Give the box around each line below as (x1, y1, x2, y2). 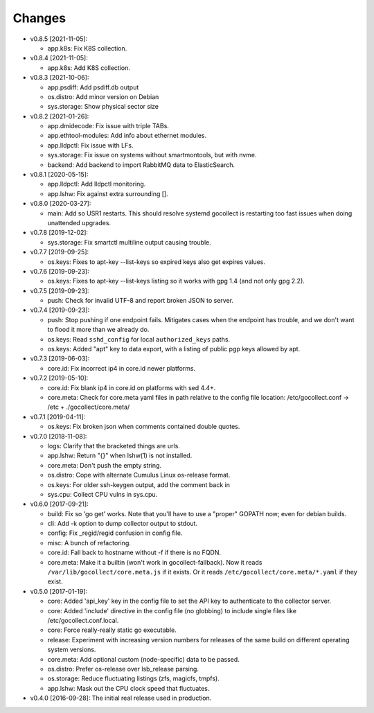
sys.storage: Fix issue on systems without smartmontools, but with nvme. (47, 151, 257, 159)
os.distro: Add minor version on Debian (47, 92, 159, 100)
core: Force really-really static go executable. (47, 626, 177, 634)
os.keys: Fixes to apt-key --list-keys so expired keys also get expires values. (47, 257, 266, 266)
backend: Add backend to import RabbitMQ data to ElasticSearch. (47, 160, 235, 169)
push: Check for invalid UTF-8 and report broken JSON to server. (47, 297, 234, 305)
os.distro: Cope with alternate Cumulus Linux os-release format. (47, 471, 231, 479)
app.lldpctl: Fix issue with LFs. (47, 141, 134, 149)
